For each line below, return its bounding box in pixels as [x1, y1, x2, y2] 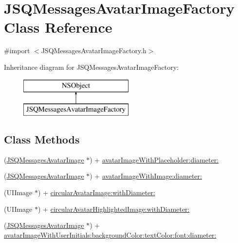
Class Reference [4, 17, 112, 37]
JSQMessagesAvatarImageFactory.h [41, 45, 146, 56]
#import [4, 45, 30, 56]
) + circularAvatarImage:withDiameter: [38, 187, 155, 198]
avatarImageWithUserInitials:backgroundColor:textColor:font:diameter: [4, 229, 217, 240]
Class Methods [4, 132, 80, 147]
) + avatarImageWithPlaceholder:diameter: [90, 154, 219, 164]
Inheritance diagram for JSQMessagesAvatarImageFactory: [4, 61, 179, 72]
